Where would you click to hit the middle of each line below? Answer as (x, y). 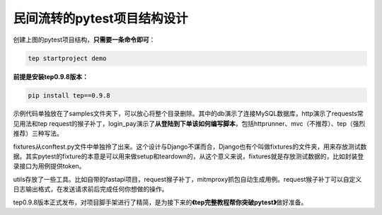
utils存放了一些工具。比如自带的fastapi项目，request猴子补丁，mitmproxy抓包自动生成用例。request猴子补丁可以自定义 (187, 179)
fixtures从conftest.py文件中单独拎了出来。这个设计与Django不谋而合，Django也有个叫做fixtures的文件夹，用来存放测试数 (190, 146)
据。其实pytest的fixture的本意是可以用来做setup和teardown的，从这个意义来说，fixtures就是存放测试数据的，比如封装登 (189, 156)
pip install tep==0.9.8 (69, 95)
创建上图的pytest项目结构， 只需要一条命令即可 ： (84, 40)
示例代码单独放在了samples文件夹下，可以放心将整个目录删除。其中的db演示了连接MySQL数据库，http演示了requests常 (188, 114)
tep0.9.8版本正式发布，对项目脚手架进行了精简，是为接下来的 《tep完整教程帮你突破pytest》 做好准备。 (160, 202)
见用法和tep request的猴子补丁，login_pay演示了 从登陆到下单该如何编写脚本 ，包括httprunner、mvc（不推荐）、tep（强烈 (189, 123)
